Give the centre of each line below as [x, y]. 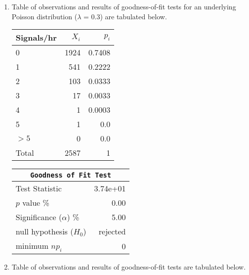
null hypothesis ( [44, 231]
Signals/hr [36, 38]
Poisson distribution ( [44, 16]
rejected [112, 231]
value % [36, 203]
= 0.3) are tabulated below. [125, 16]
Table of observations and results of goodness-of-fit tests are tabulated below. [129, 267]
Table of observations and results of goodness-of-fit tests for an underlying [124, 6]
